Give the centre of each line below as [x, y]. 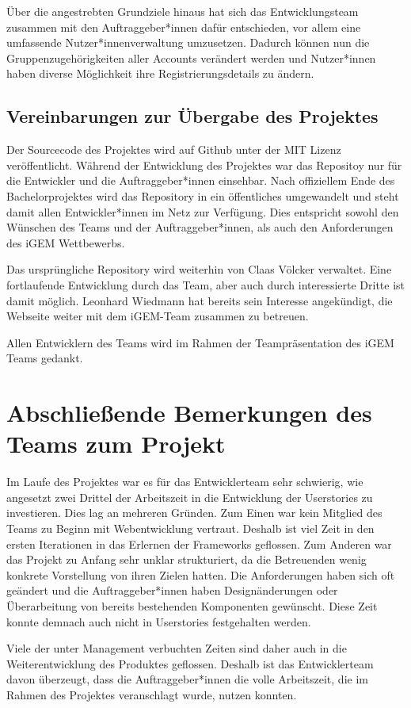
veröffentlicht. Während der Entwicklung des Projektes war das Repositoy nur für [204, 165]
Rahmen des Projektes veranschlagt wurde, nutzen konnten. [152, 694]
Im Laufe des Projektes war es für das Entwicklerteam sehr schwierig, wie [185, 482]
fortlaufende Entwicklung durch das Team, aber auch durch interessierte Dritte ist [206, 284]
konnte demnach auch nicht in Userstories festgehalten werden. [159, 621]
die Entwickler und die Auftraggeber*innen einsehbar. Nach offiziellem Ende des [201, 180]
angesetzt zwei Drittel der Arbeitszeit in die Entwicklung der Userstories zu [190, 497]
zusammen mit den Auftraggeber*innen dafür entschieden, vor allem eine [184, 27]
